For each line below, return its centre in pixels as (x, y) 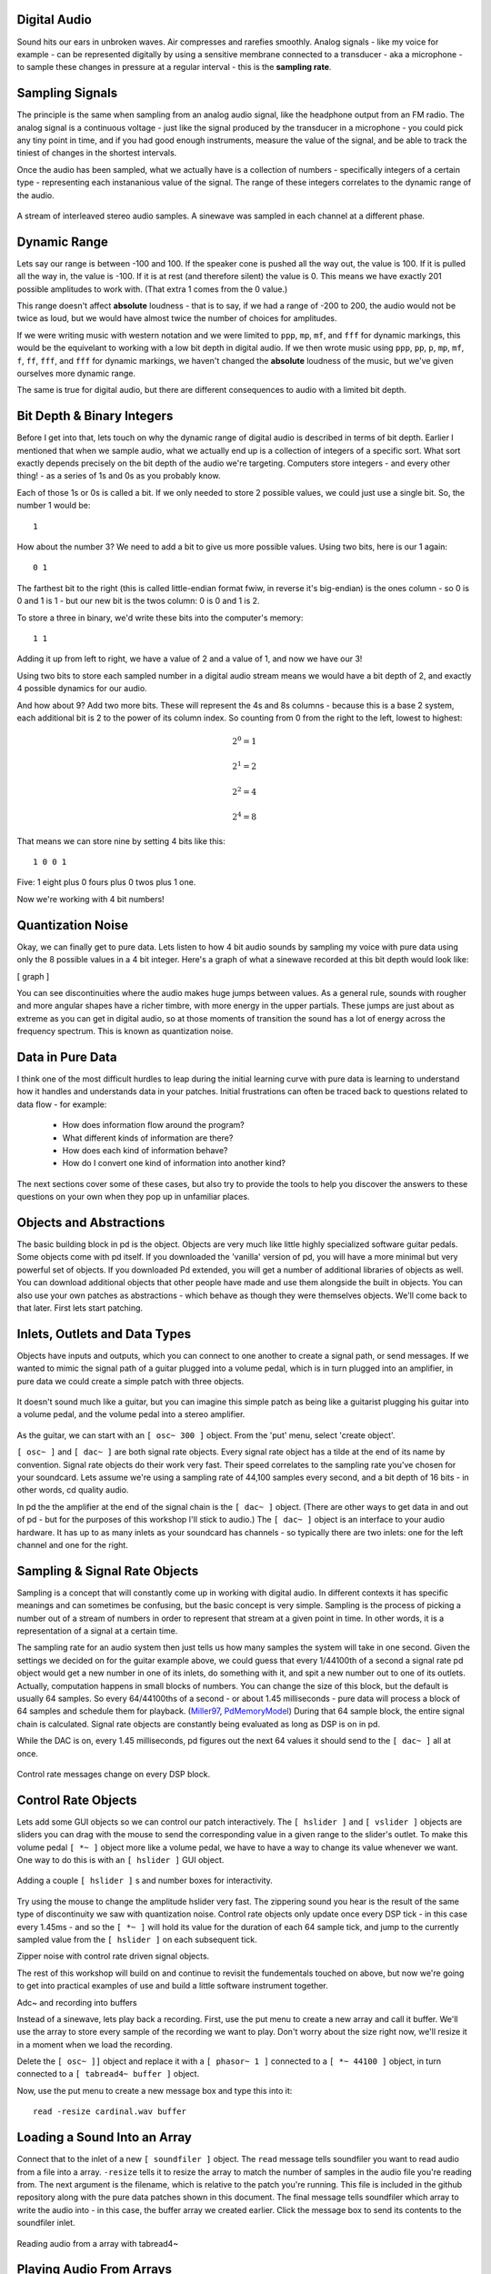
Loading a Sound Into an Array (105, 2138)
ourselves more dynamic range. (76, 373)
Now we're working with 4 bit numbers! (90, 899)
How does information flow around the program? (153, 1125)
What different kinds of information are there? (148, 1138)
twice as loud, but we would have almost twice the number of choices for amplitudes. (177, 318)
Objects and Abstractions (91, 1222)
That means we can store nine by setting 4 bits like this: (121, 840)
